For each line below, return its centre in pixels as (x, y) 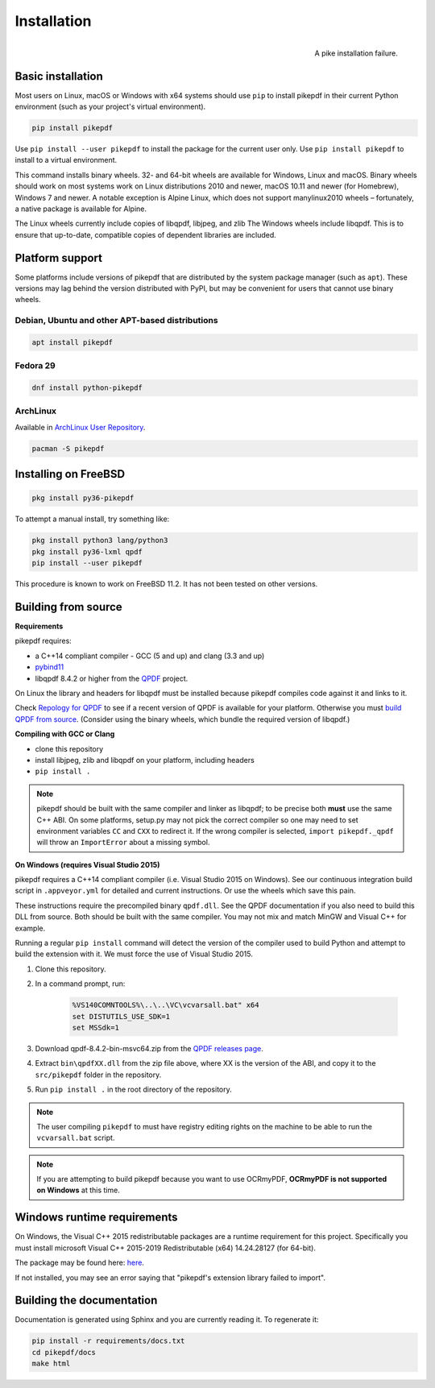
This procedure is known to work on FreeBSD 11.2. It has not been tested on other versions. (166, 584)
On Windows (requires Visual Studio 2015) (87, 864)
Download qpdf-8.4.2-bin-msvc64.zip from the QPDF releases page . (149, 1048)
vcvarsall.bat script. (76, 1138)
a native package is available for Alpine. (81, 209)
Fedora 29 (35, 366)
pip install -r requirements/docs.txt (108, 1341)
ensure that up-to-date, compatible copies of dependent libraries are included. (146, 234)
